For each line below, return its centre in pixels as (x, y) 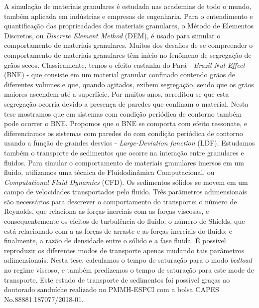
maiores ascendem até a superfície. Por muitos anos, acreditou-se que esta (117, 94)
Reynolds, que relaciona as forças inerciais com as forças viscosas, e (107, 211)
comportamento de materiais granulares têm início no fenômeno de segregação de (128, 55)
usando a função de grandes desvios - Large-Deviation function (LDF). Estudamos (129, 143)
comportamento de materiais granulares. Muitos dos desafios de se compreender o (129, 45)
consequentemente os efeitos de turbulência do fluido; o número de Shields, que (125, 221)
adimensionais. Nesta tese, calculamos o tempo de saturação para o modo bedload (128, 260)
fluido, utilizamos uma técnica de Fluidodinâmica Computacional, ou (109, 172)
